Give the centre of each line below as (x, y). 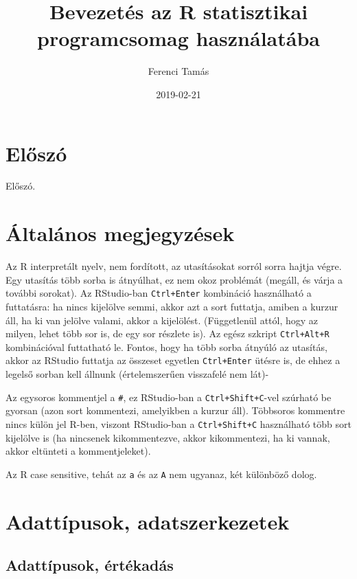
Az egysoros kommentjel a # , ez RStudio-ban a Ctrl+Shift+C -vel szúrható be (169, 397)
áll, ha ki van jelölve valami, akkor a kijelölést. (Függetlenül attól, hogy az (162, 320)
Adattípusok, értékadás (90, 565)
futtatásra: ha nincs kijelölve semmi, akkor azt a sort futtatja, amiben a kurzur (172, 306)
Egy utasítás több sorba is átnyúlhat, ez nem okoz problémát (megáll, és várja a (174, 279)
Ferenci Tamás (178, 71)
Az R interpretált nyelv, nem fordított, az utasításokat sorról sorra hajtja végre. (174, 266)
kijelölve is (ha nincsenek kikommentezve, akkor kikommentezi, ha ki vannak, (168, 437)
